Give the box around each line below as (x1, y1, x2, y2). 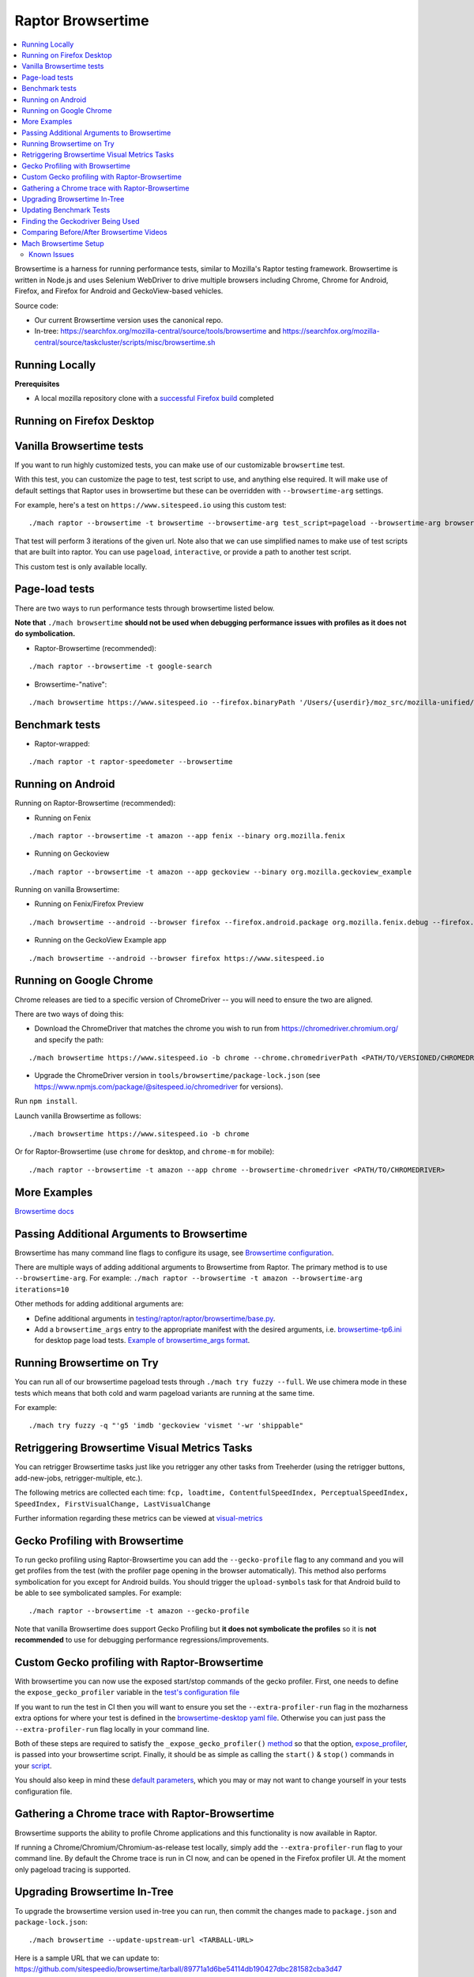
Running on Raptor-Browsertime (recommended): (14, 799, 176, 808)
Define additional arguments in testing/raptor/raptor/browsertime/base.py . (34, 1314, 276, 1323)
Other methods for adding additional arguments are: (14, 1299, 184, 1309)
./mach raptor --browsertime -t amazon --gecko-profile (28, 1606, 250, 1616)
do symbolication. (14, 629, 76, 638)
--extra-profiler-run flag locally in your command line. (14, 1724, 209, 1733)
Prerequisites (14, 379, 60, 388)
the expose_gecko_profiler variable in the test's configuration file (14, 1688, 240, 1697)
